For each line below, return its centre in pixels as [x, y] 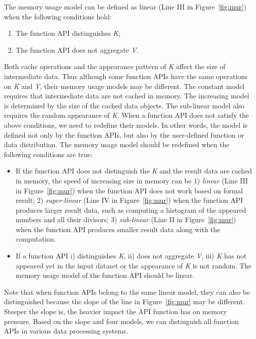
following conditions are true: [48, 154]
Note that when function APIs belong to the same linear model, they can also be [127, 292]
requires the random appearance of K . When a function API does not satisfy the [127, 115]
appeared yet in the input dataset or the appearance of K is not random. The [133, 265]
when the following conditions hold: [58, 16]
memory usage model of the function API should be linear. [105, 275]
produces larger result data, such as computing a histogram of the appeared [131, 210]
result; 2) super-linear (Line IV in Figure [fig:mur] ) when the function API [129, 200]
